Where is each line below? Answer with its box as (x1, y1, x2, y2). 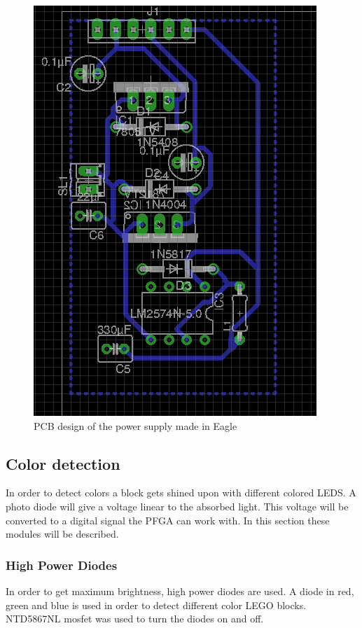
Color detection (6, 452, 120, 474)
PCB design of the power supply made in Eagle (34, 418, 237, 433)
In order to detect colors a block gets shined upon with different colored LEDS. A (6, 485, 356, 500)
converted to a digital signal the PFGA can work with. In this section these (6, 512, 330, 527)
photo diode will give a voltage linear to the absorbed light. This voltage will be (6, 498, 349, 513)
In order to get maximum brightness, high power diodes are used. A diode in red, (6, 583, 354, 598)
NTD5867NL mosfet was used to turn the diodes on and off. (6, 611, 264, 626)
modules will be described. (6, 526, 119, 541)
